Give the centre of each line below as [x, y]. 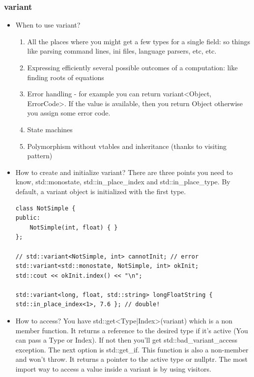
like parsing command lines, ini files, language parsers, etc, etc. [122, 51]
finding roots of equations [66, 77]
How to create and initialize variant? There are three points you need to [124, 172]
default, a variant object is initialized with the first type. [101, 191]
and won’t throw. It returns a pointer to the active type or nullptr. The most [131, 359]
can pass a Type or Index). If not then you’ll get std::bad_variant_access [126, 340]
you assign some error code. [69, 113]
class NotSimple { [45, 208]
